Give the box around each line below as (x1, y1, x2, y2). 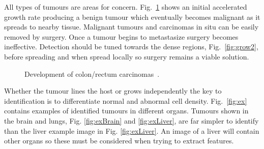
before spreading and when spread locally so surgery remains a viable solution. (4, 51, 249, 62)
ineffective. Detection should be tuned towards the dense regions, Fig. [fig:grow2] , (4, 41, 258, 52)
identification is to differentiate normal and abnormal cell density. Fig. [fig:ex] (4, 95, 247, 106)
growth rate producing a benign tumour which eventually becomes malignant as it (4, 11, 260, 22)
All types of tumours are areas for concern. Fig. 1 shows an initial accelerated (4, 2, 247, 12)
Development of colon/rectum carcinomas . (24, 68, 160, 79)
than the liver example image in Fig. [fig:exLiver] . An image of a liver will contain (4, 125, 259, 136)
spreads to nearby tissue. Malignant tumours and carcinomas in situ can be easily (4, 21, 259, 32)
